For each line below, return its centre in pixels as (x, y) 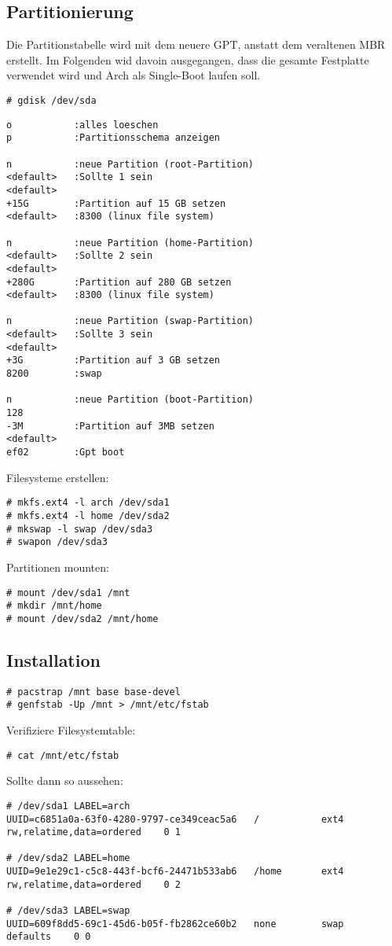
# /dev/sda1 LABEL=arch (68, 806)
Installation (53, 659)
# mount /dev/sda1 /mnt (68, 593)
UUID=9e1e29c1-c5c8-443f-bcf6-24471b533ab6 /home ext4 (175, 872)
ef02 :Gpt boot (66, 453)
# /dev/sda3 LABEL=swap (68, 911)
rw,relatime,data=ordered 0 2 (93, 884)
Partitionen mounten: (58, 567)
